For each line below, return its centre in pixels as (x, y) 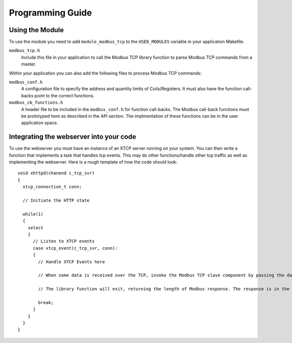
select (36, 228)
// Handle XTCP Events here (72, 262)
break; (46, 302)
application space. (40, 123)
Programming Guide (50, 13)
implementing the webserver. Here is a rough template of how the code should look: (93, 162)
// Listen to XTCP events (64, 241)
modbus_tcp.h (25, 51)
